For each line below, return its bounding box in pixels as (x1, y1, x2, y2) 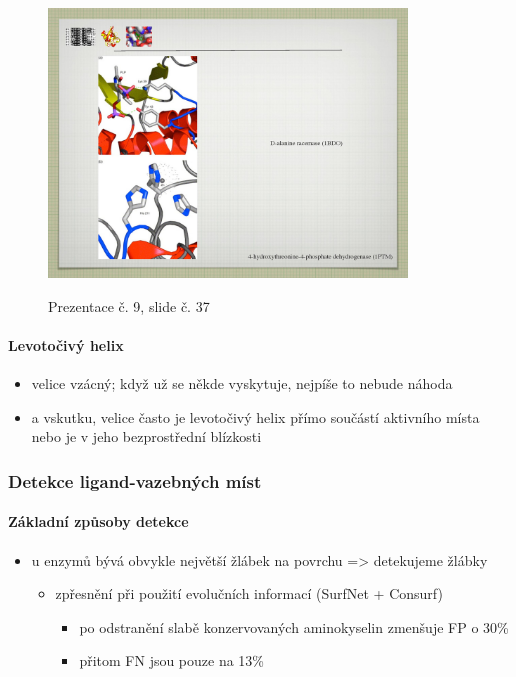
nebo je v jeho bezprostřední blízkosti (31, 426, 262, 447)
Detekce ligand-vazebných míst (8, 468, 262, 493)
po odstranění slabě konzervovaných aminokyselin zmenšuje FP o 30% (79, 616, 509, 637)
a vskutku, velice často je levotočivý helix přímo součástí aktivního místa (31, 406, 480, 427)
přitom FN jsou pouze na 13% (79, 650, 265, 671)
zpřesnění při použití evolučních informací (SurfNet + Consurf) (55, 583, 443, 604)
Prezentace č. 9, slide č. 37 (48, 295, 210, 316)
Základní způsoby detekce (8, 511, 189, 532)
